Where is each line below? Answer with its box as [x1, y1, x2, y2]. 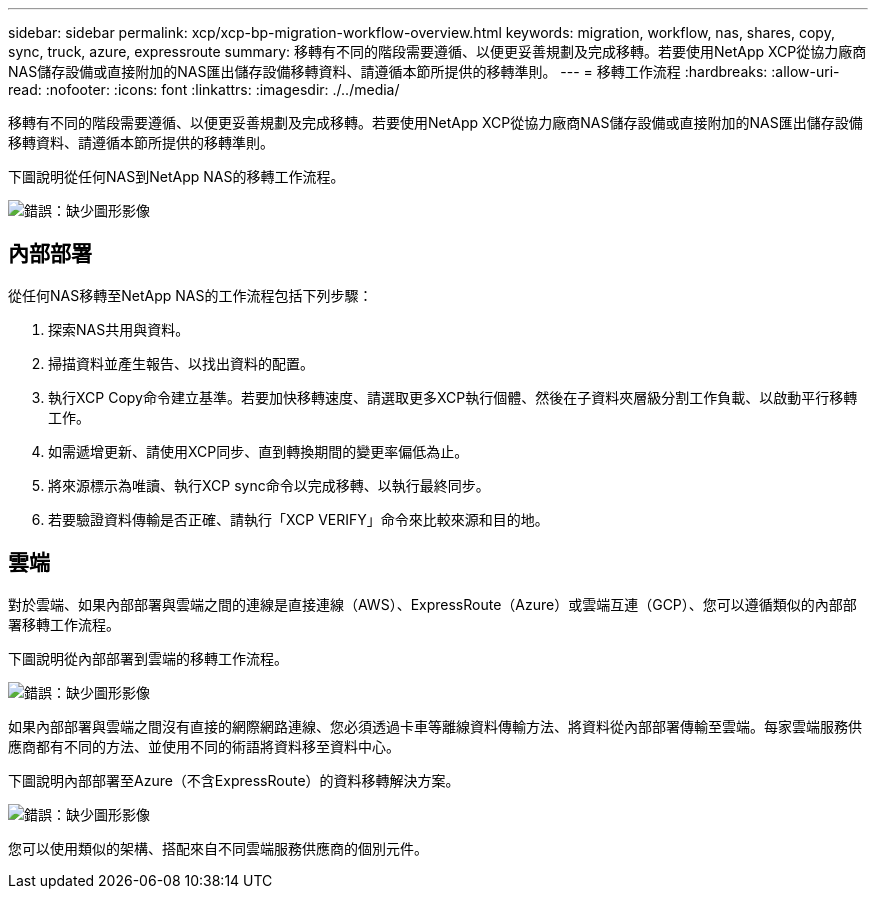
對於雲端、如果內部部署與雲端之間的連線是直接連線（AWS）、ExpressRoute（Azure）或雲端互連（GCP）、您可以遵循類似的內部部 [8, 595, 857, 613]
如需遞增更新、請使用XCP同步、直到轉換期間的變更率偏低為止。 [48, 442, 469, 460]
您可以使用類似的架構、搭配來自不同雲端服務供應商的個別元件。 [8, 839, 428, 857]
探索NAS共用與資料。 [48, 320, 190, 338]
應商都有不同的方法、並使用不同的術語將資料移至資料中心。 [8, 737, 400, 755]
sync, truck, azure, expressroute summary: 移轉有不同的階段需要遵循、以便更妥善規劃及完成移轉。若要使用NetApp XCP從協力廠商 [8, 43, 867, 60]
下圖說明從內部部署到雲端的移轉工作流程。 [8, 649, 288, 667]
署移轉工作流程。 [8, 615, 120, 633]
